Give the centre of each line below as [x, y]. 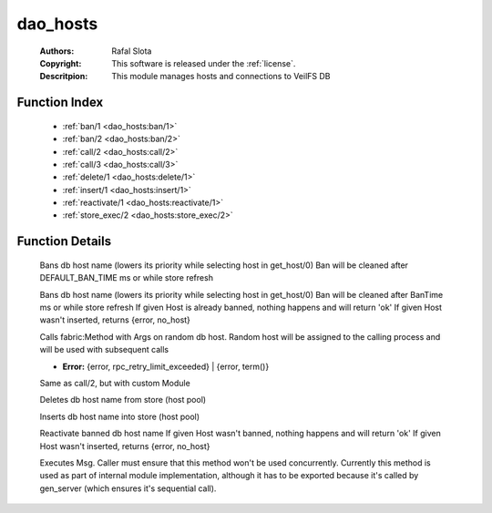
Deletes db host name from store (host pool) [123, 400]
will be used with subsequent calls [104, 350]
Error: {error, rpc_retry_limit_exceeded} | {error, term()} [166, 366]
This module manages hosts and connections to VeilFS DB [221, 77]
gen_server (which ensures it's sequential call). [128, 488]
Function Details [64, 241]
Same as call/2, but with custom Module [115, 383]
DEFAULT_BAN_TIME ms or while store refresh [127, 278]
